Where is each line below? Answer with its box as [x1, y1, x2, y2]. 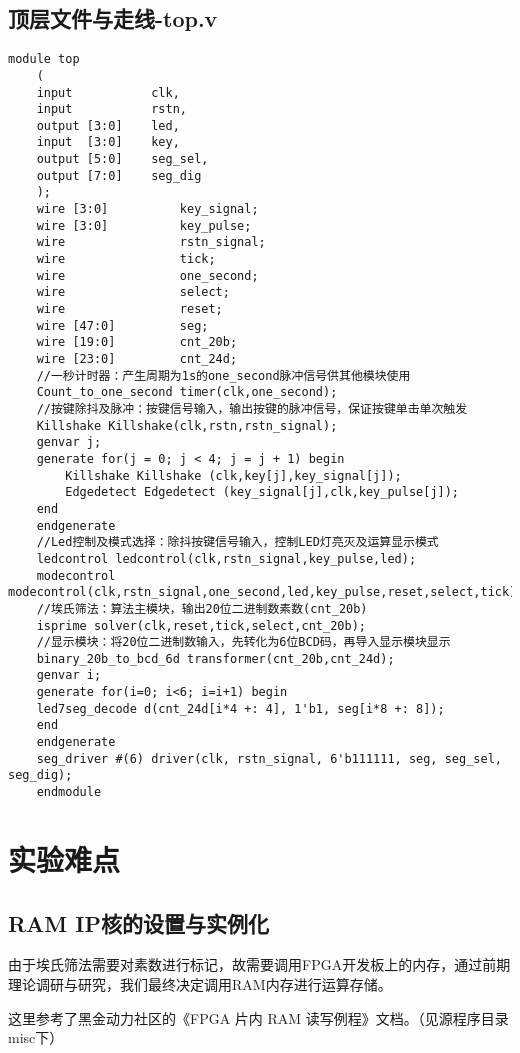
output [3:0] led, [36, 118, 180, 133]
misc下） [8, 1027, 64, 1048]
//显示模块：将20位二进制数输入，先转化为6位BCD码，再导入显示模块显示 [36, 635, 451, 650]
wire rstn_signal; [36, 235, 266, 250]
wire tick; [36, 252, 216, 267]
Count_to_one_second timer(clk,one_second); [36, 385, 338, 400]
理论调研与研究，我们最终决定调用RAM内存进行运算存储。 [8, 973, 392, 994]
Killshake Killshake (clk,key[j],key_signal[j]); [65, 468, 402, 483]
